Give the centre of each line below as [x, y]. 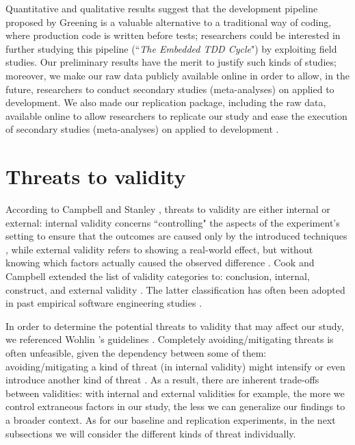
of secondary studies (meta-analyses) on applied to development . [142, 129]
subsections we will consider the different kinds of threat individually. [151, 433]
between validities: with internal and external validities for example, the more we [175, 393]
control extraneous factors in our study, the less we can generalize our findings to [175, 406]
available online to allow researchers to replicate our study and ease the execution [176, 115]
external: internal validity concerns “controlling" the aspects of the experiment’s [173, 222]
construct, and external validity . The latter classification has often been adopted [175, 289]
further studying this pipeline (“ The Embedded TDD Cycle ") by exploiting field [171, 48]
